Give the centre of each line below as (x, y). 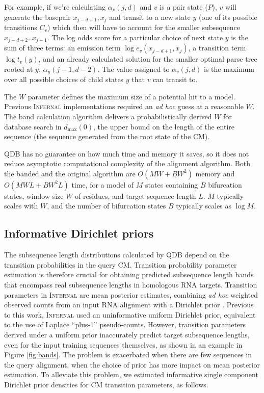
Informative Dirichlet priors (79, 233)
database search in (33, 126)
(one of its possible (228, 17)
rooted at (19, 69)
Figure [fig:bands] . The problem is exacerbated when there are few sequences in (128, 355)
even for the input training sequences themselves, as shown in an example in (123, 344)
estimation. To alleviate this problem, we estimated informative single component (131, 374)
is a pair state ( (184, 7)
